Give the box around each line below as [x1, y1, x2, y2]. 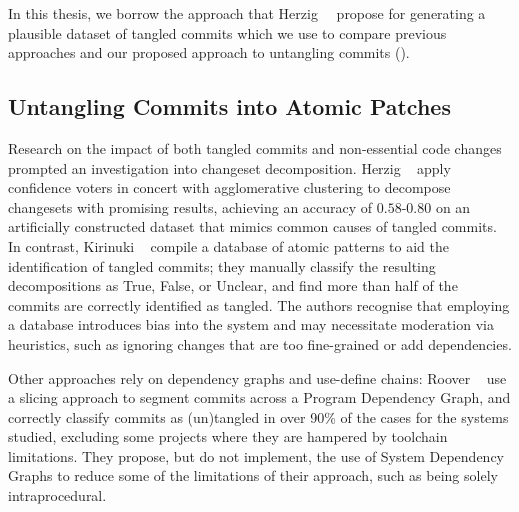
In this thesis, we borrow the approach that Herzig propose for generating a [8, 3, 486, 23]
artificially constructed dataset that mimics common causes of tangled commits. [8, 216, 497, 237]
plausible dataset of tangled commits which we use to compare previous [8, 22, 447, 43]
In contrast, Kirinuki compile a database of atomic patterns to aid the [8, 235, 449, 256]
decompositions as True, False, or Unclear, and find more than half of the [8, 275, 458, 296]
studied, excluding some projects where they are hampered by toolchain [8, 426, 448, 447]
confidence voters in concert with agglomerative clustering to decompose [8, 177, 451, 198]
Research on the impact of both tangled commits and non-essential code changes [8, 137, 502, 158]
